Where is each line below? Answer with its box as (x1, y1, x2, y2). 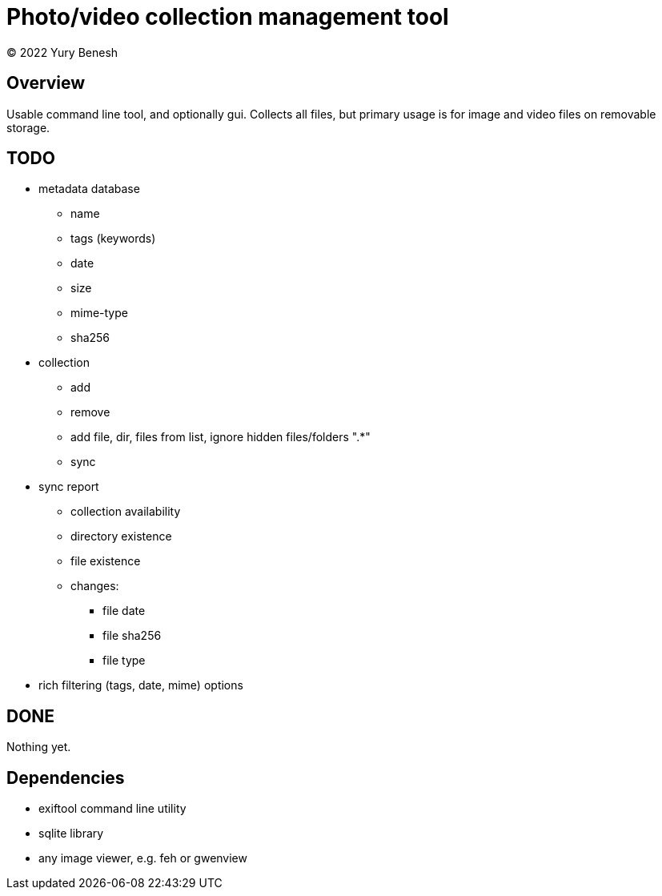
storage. (6, 120, 50, 135)
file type (102, 653, 146, 668)
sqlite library (38, 826, 104, 841)
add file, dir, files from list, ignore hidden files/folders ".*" (70, 430, 371, 444)
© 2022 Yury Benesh (6, 45, 118, 59)
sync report (38, 480, 99, 494)
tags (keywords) (70, 231, 156, 246)
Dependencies (6, 767, 125, 788)
